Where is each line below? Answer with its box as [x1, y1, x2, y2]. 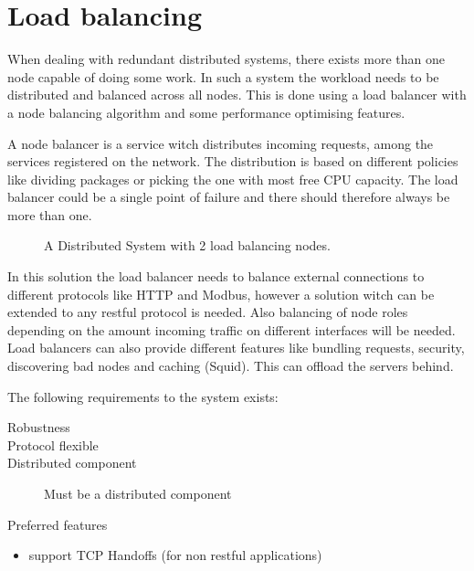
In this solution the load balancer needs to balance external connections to [7, 267, 425, 286]
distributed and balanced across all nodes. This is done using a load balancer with [7, 85, 467, 104]
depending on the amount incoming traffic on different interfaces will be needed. [7, 320, 456, 339]
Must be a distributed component [44, 484, 232, 502]
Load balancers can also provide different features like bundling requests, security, [7, 338, 465, 357]
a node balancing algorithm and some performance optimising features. [7, 102, 406, 122]
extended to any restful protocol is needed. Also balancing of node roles [7, 302, 408, 322]
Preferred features [7, 514, 108, 534]
